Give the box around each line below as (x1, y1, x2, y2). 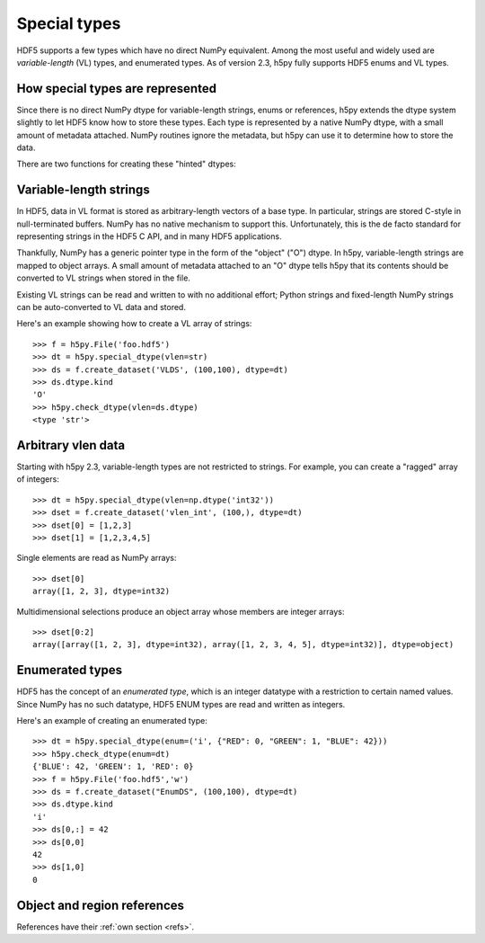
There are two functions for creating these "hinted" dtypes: (16, 158, 237, 170)
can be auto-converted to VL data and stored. (16, 302, 186, 313)
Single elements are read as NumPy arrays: (16, 553, 177, 564)
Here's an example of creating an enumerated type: (16, 716, 208, 726)
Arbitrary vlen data (16, 437, 126, 453)
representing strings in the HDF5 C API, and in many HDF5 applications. (16, 231, 282, 242)
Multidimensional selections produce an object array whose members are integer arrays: (16, 606, 345, 617)
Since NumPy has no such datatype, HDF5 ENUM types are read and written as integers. (16, 698, 346, 709)
